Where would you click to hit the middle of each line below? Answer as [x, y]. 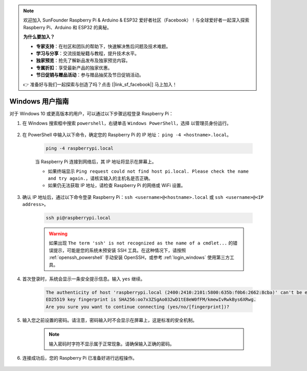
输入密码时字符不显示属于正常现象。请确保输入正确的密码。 [112, 344]
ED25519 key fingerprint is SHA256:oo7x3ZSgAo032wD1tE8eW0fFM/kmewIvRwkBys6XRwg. [151, 300]
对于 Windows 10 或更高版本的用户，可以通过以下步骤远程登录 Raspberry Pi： [91, 114]
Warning [58, 234]
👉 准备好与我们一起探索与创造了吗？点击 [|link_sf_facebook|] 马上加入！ [100, 84]
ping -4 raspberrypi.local [80, 148]
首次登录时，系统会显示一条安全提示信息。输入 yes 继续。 [84, 279]
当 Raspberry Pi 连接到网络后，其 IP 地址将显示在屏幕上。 [96, 162]
